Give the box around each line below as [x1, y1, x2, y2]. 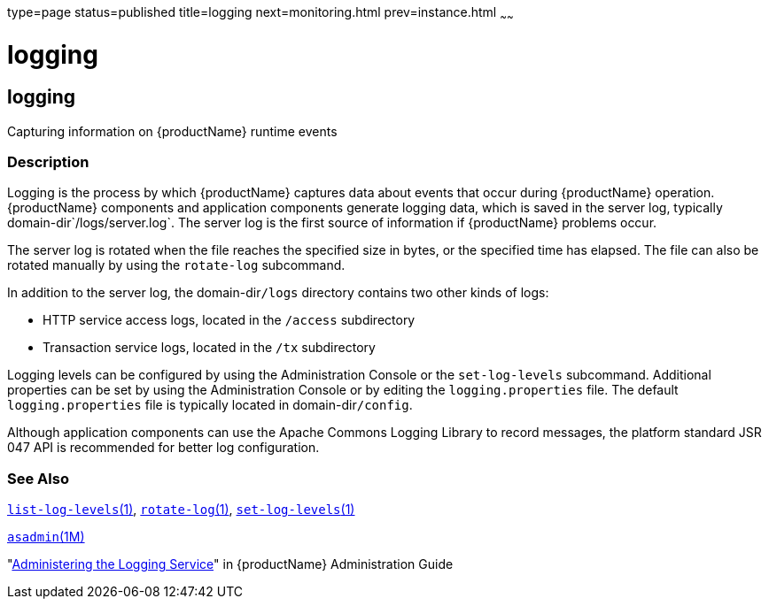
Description [7, 153, 89, 172]
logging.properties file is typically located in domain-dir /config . [7, 397, 413, 413]
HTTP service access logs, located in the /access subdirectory [43, 312, 416, 328]
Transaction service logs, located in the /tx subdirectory [43, 340, 376, 356]
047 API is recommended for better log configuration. [7, 440, 320, 456]
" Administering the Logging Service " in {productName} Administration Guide [7, 556, 454, 572]
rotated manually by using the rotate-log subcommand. [7, 257, 346, 273]
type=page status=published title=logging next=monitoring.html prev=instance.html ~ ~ [7, 4, 514, 23]
